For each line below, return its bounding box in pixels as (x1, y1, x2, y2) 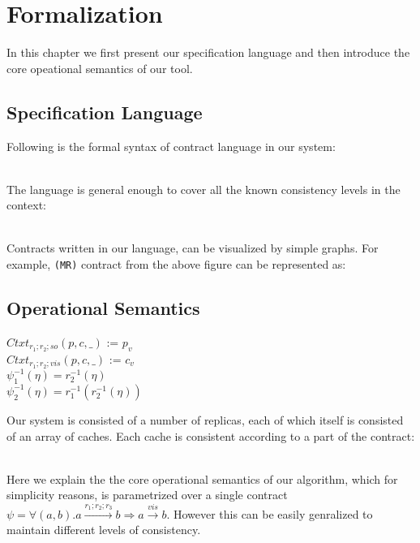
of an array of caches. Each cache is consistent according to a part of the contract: (6, 427, 415, 444)
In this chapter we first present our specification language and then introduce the (6, 44, 410, 61)
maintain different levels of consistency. (6, 521, 201, 538)
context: (6, 196, 46, 213)
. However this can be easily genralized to (166, 505, 373, 522)
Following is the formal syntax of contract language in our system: (6, 137, 336, 154)
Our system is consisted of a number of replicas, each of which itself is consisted (6, 411, 404, 428)
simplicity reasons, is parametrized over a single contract (6, 486, 288, 503)
